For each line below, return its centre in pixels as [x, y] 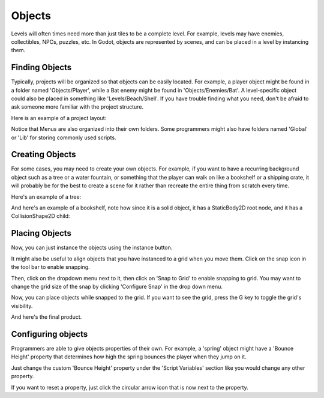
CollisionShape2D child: [40, 216]
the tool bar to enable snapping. [50, 267]
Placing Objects [41, 233]
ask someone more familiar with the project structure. [77, 107]
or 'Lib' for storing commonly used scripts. [64, 137]
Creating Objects [43, 155]
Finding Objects [41, 68]
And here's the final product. [46, 317]
